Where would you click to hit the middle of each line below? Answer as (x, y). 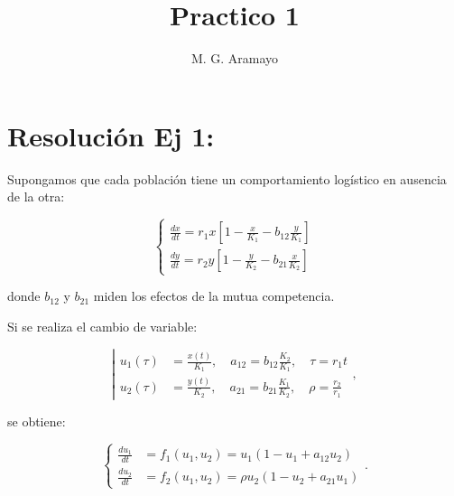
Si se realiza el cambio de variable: (102, 326)
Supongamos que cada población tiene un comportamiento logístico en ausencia (227, 178)
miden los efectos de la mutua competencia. (214, 296)
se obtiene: (37, 421)
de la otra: (36, 197)
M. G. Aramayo (235, 58)
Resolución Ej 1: (111, 135)
